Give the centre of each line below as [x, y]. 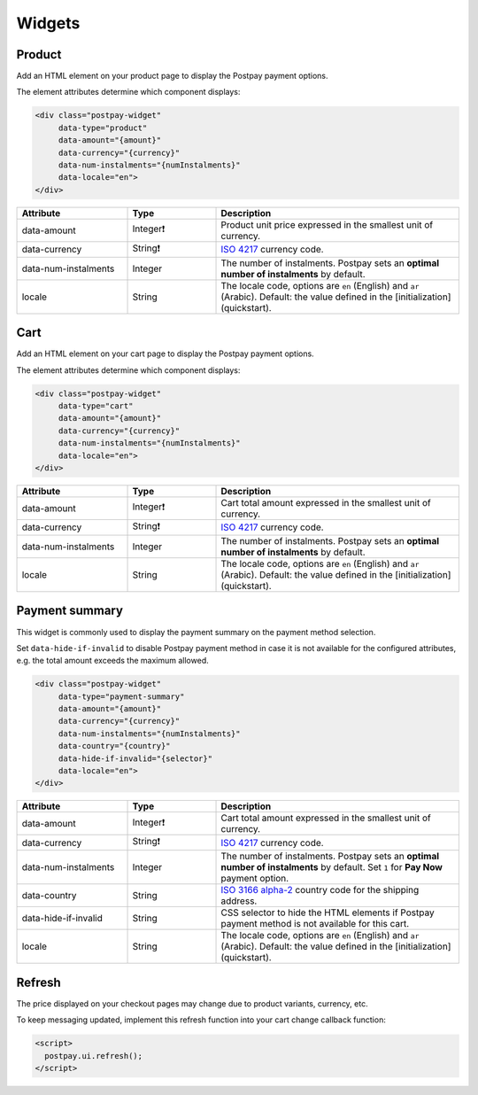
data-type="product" [103, 128]
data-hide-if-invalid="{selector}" [135, 758]
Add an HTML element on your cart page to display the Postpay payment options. [165, 353]
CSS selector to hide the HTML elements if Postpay [328, 912]
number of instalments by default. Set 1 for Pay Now [332, 867]
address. [239, 901]
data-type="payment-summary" [121, 696]
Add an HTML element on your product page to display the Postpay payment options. [172, 76]
